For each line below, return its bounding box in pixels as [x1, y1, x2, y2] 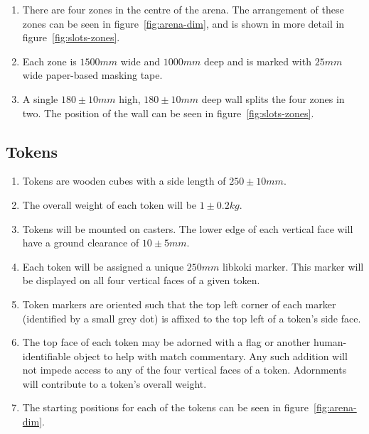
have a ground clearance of [22, 235, 139, 250]
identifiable [22, 348, 71, 363]
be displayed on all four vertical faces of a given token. [22, 273, 260, 288]
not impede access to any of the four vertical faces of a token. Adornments [22, 362, 347, 377]
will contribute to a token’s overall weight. [22, 376, 207, 391]
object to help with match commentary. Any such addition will [73, 348, 348, 363]
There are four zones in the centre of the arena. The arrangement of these [22, 2, 344, 16]
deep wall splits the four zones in [201, 91, 345, 106]
